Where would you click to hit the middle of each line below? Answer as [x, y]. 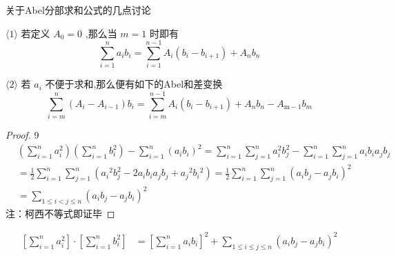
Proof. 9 [22, 135]
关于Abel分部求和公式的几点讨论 [78, 10]
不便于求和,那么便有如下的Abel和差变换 [134, 84]
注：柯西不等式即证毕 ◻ [60, 213]
